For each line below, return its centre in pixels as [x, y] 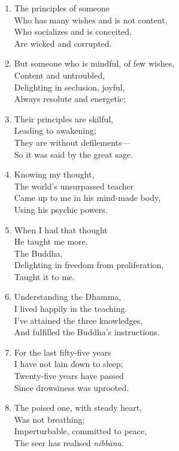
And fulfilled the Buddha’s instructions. [87, 332]
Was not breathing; [49, 419]
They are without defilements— [72, 142]
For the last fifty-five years [63, 352]
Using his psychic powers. [61, 209]
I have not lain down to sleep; [69, 364]
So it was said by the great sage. [73, 154]
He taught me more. [51, 241]
